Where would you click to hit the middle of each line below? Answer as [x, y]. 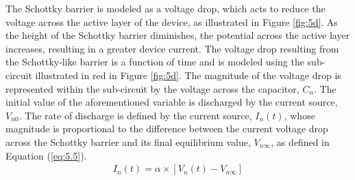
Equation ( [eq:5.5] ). [46, 155]
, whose [299, 115]
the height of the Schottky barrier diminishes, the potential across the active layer [178, 35]
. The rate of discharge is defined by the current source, [135, 115]
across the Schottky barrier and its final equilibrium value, [128, 141]
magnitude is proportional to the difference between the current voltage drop [167, 129]
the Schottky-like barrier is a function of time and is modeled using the [155, 62]
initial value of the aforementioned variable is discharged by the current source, [172, 102]
